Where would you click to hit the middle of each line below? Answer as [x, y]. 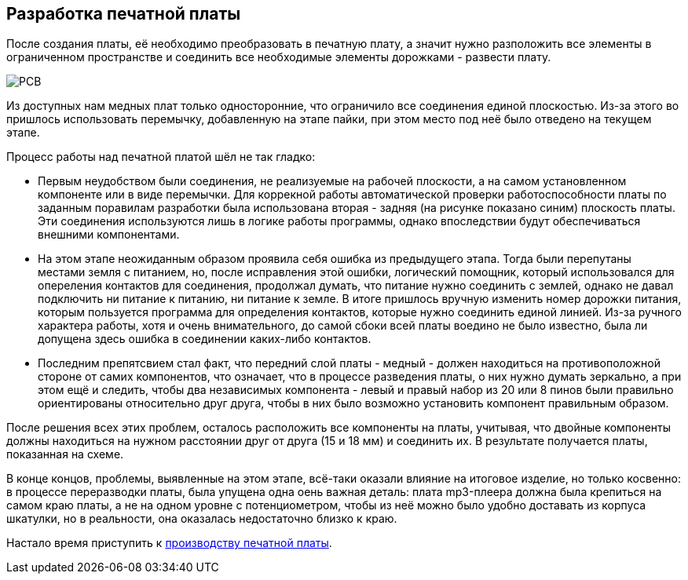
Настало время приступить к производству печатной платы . [169, 543]
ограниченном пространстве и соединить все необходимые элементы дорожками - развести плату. [279, 57]
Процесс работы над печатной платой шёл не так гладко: [161, 157]
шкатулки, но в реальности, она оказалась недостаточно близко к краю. [202, 519]
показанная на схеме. [65, 454]
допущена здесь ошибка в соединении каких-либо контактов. [205, 339]
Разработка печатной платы [124, 14]
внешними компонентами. [109, 235]
